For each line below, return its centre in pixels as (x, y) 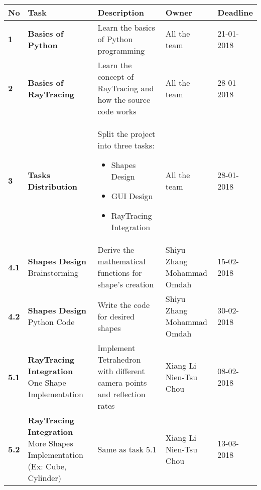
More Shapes (50, 443)
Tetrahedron (119, 359)
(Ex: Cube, (47, 466)
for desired (116, 316)
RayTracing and (126, 88)
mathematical (121, 261)
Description (121, 12)
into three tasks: (126, 145)
